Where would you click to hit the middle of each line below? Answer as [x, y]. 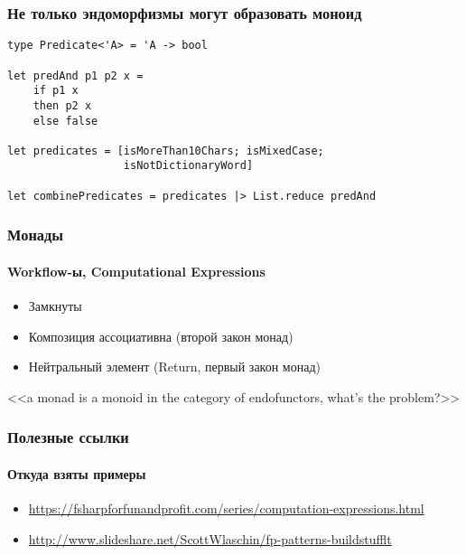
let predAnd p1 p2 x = [75, 75]
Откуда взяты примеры [77, 473]
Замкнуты [55, 306]
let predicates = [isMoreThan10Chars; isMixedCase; [166, 151]
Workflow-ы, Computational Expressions [136, 271]
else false [65, 121]
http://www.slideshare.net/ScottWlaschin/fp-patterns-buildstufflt [210, 538]
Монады [36, 235]
